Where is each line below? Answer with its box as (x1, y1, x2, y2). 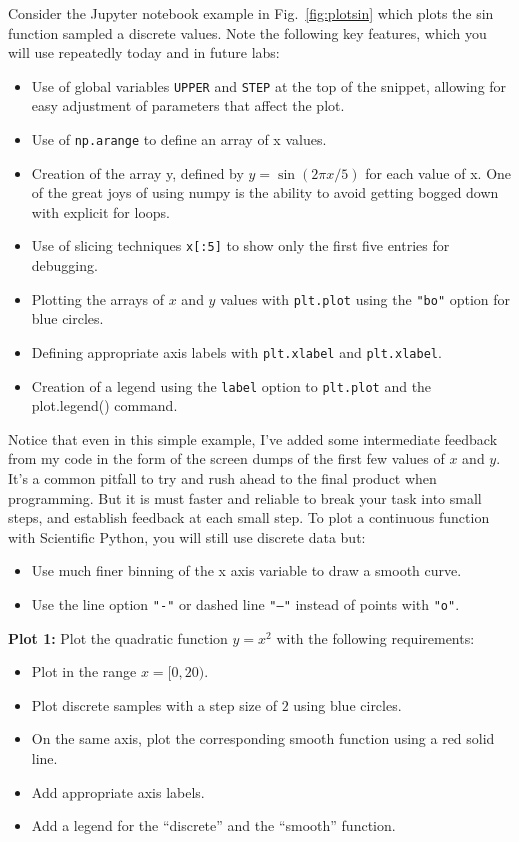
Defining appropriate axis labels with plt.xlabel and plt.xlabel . (31, 341, 442, 362)
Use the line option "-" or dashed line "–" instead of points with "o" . (31, 594, 460, 615)
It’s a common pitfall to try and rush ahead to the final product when (8, 468, 437, 489)
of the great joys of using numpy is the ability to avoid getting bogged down (31, 182, 499, 203)
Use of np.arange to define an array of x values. (31, 129, 327, 150)
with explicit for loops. (31, 201, 170, 222)
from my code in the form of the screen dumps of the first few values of (8, 448, 445, 469)
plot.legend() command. (31, 395, 178, 416)
